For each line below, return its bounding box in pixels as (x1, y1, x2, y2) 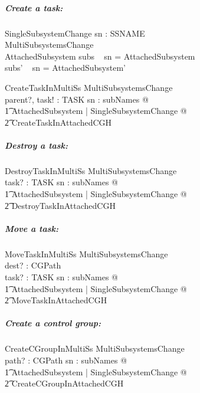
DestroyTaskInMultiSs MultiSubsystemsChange (5, 164, 177, 176)
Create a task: (5, 1, 63, 14)
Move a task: (5, 222, 58, 234)
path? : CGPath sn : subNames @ (5, 353, 127, 366)
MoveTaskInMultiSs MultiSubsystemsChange (5, 247, 168, 260)
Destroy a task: (5, 139, 68, 151)
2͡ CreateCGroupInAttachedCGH (5, 377, 124, 389)
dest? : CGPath (5, 259, 61, 271)
